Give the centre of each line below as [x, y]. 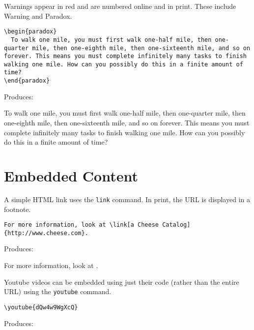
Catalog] [176, 225]
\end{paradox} [27, 81]
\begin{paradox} [30, 32]
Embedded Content [71, 175]
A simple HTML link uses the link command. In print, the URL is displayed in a [127, 199]
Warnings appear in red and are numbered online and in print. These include [120, 6]
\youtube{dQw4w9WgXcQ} [41, 307]
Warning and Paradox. [38, 15]
